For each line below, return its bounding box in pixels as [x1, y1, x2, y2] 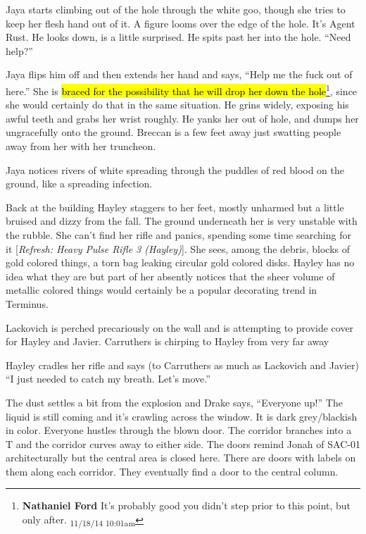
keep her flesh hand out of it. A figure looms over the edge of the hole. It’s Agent [6, 15, 355, 30]
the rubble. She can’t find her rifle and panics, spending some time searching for [6, 227, 351, 242]
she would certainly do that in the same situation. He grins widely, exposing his [6, 97, 349, 112]
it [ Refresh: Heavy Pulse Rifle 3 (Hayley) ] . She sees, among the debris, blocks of [6, 241, 351, 256]
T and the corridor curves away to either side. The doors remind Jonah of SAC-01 [6, 436, 360, 451]
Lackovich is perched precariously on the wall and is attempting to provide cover [6, 320, 354, 335]
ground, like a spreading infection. [6, 176, 153, 191]
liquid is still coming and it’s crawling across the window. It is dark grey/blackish [6, 409, 358, 423]
